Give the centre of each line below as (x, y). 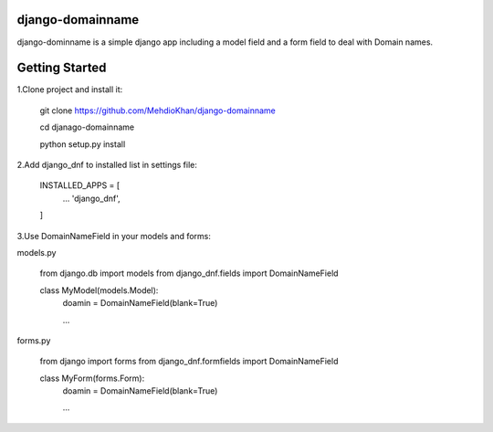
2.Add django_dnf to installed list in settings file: (107, 164)
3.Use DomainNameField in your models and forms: (114, 236)
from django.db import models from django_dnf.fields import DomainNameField (189, 273)
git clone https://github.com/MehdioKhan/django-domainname (157, 111)
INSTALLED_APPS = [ (80, 185)
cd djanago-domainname (87, 127)
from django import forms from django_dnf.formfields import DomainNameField (189, 362)
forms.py (34, 340)
